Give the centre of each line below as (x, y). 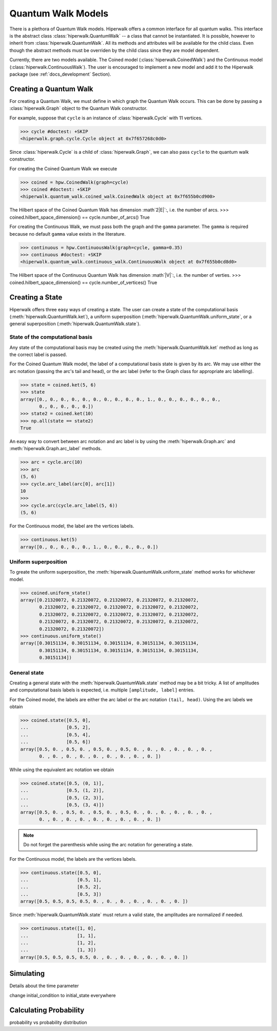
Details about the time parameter (44, 986)
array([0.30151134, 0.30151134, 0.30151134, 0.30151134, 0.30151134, (110, 643)
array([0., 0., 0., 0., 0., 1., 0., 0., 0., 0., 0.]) (89, 547)
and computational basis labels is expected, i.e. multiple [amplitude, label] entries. (102, 690)
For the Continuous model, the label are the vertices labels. (72, 526)
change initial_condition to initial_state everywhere (63, 995)
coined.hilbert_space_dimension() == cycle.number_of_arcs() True (80, 217)
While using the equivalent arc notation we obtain (62, 770)
